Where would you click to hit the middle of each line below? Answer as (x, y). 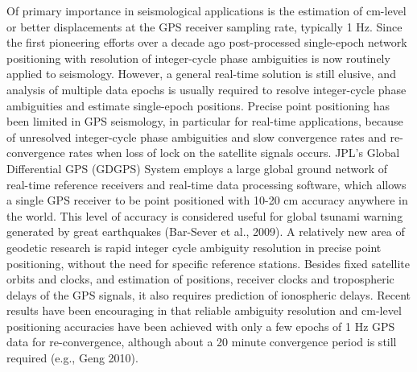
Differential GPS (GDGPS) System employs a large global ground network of (197, 168)
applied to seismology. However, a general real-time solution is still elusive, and (201, 74)
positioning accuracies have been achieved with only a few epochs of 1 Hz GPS (201, 326)
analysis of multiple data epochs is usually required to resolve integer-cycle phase (206, 89)
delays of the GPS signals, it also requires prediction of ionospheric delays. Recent (209, 294)
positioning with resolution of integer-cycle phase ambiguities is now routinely (198, 58)
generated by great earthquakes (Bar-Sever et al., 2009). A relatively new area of (206, 231)
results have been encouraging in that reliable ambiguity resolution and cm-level (204, 310)
